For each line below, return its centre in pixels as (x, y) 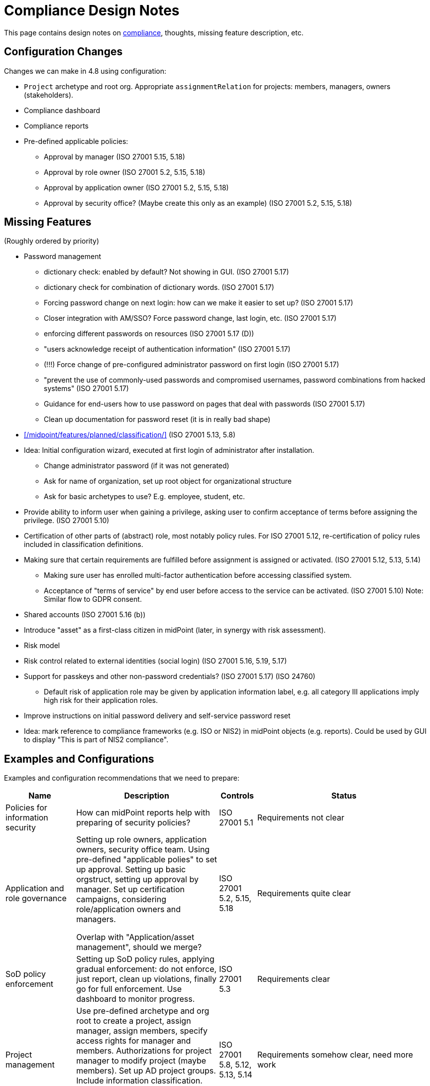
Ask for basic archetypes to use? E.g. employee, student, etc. (144, 497)
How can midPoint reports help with (143, 813)
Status (344, 796)
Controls (237, 796)
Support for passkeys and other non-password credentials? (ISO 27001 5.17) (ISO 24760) (170, 677)
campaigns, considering (121, 899)
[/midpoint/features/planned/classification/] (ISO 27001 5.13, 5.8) (130, 435)
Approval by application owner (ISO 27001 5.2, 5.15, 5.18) (136, 187)
